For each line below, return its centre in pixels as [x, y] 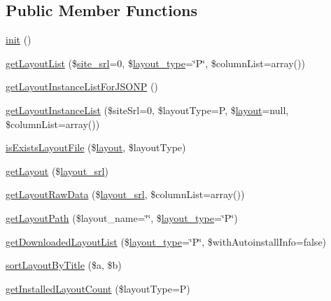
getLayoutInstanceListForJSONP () [82, 86]
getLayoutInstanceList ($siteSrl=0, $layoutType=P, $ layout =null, [147, 110]
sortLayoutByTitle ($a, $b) [64, 265]
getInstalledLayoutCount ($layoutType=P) [98, 288]
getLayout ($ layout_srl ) [57, 170]
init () [19, 40]
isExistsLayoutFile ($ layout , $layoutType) [96, 147]
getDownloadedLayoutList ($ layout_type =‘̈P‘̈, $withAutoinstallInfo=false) [166, 241]
